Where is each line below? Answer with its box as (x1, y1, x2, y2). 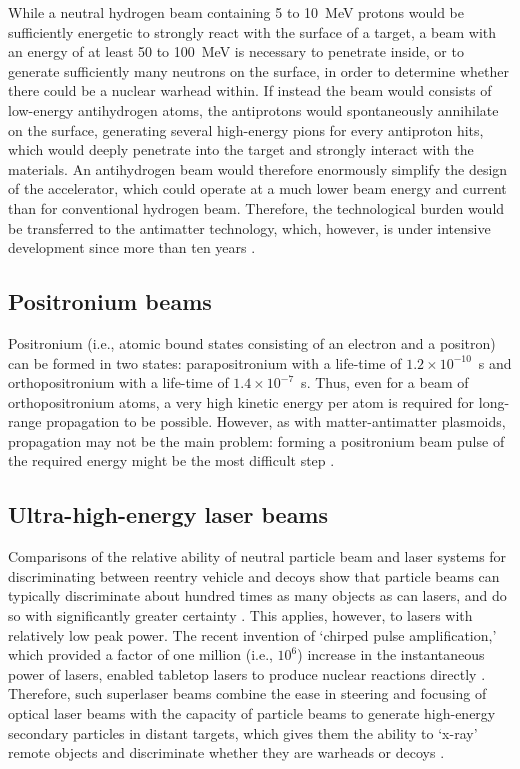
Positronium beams (8, 286, 212, 317)
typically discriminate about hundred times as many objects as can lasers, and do (8, 585, 507, 606)
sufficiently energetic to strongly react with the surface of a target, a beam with (8, 21, 497, 42)
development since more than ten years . (8, 237, 256, 258)
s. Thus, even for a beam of (301, 372, 469, 393)
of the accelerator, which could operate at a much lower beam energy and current (8, 178, 507, 199)
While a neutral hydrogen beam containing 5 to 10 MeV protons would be (8, 2, 465, 22)
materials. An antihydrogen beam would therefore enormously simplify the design (8, 158, 508, 179)
